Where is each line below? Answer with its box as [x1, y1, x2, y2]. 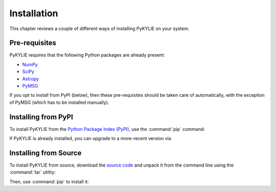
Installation [9, 8, 58, 19]
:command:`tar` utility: [9, 169, 56, 175]
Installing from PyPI [9, 113, 74, 121]
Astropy [22, 75, 39, 81]
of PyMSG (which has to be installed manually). [9, 99, 109, 105]
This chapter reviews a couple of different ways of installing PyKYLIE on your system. [9, 25, 190, 32]
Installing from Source [9, 148, 82, 157]
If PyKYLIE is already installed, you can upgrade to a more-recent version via [9, 135, 171, 142]
